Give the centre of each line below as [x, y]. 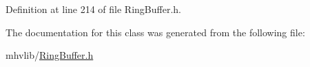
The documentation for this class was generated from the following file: [155, 32]
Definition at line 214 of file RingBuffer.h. [93, 9]
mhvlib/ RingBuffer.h [50, 55]
